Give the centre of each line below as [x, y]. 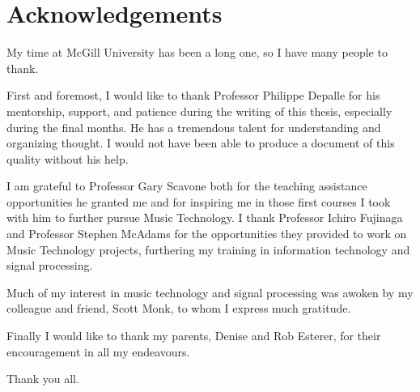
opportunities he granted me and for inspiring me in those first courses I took [199, 201]
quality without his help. [68, 158]
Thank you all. [43, 379]
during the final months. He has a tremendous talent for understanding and [194, 127]
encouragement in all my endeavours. [98, 351]
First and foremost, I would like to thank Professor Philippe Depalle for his [193, 95]
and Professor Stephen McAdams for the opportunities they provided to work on [207, 234]
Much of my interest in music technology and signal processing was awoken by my [210, 292]
